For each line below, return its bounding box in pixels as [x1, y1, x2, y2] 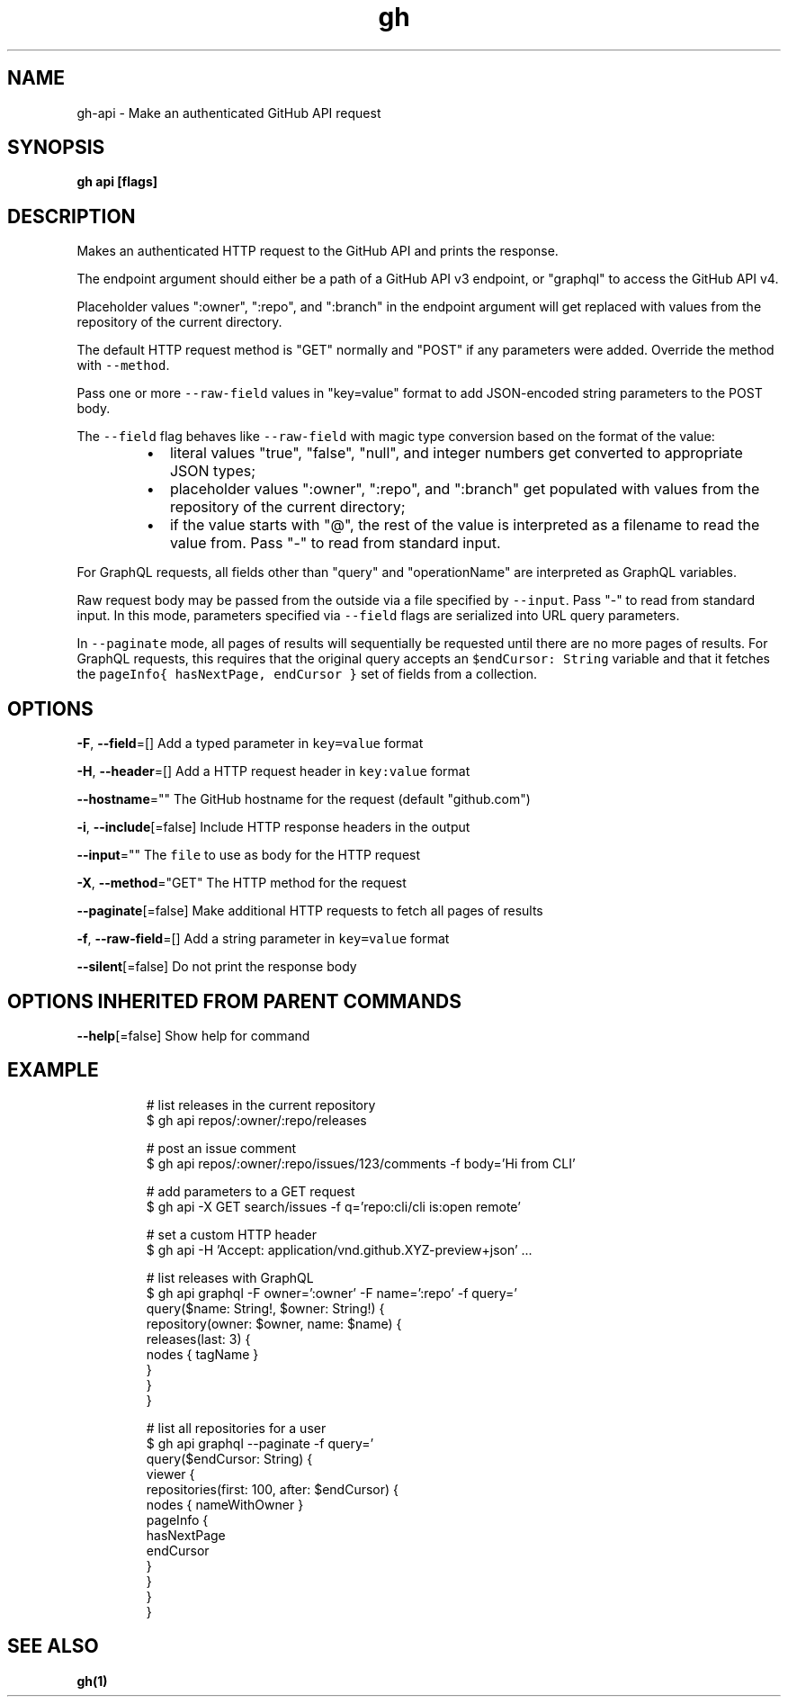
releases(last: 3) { [146, 1330, 251, 1347]
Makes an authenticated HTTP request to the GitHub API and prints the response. [76, 243, 559, 259]
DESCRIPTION [7, 204, 136, 228]
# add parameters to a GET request [146, 1183, 355, 1199]
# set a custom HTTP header [146, 1226, 317, 1242]
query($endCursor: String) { [146, 1450, 313, 1466]
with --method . [76, 357, 170, 374]
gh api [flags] [76, 174, 158, 190]
